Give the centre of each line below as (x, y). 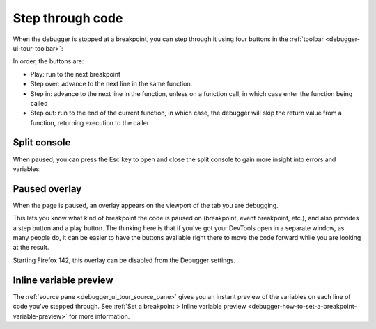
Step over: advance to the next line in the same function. (111, 84)
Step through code (68, 18)
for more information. (99, 316)
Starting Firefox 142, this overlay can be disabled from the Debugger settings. (124, 260)
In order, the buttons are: (48, 61)
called (39, 103)
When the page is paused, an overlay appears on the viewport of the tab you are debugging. (146, 205)
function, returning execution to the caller (90, 122)
